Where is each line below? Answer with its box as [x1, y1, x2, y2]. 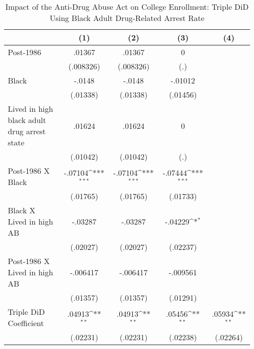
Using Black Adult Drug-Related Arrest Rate [49, 12, 205, 23]
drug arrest [8, 125, 46, 137]
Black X [8, 205, 36, 216]
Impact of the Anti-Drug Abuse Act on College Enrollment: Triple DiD [5, 1, 249, 12]
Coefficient [8, 317, 44, 328]
